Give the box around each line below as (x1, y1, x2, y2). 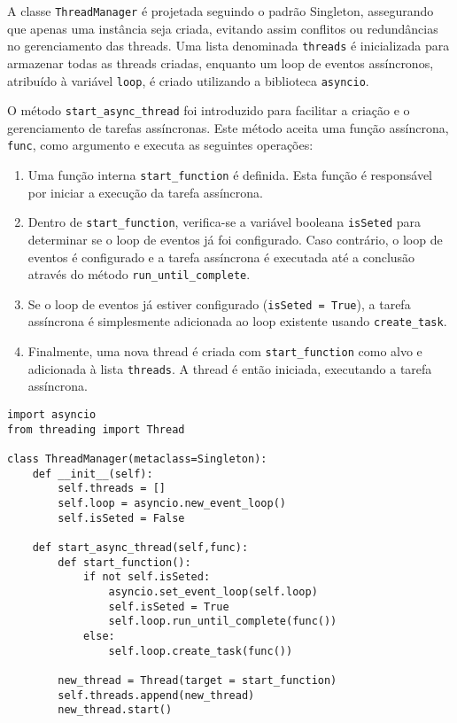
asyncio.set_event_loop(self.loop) (108, 585, 318, 598)
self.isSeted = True (108, 600, 229, 613)
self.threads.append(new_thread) (58, 688, 255, 702)
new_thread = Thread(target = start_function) (58, 673, 337, 687)
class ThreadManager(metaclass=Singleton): (7, 453, 267, 465)
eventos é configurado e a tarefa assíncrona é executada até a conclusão (27, 247, 415, 266)
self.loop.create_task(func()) (108, 644, 293, 657)
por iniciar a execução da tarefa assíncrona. (27, 183, 263, 201)
